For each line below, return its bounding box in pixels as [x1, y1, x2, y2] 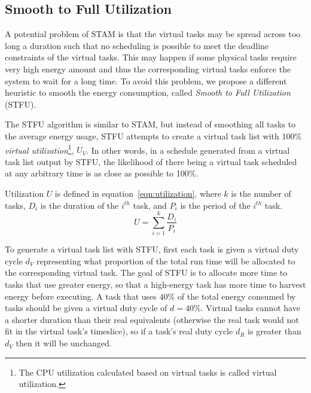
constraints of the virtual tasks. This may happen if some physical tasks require [5, 51, 297, 63]
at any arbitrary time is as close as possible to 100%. [5, 167, 199, 179]
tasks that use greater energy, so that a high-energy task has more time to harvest [5, 278, 306, 291]
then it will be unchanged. [16, 337, 112, 349]
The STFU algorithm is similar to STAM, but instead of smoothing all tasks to [5, 118, 296, 130]
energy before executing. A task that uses [5, 290, 157, 302]
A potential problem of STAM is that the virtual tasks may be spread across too [5, 28, 301, 40]
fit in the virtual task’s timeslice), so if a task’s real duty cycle [5, 325, 233, 337]
